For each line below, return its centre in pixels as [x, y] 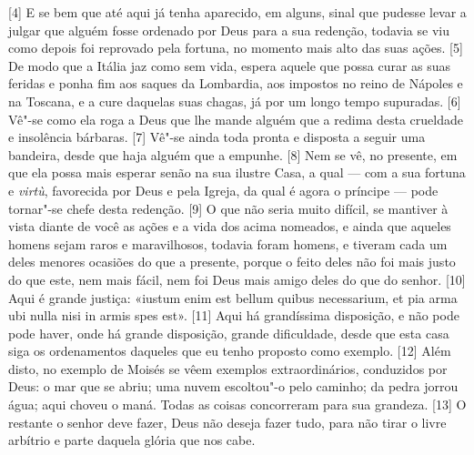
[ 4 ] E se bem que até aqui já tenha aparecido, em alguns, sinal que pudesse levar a [237, 12]
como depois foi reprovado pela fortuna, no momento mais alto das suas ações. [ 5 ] [236, 48]
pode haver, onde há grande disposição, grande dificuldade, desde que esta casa [229, 333]
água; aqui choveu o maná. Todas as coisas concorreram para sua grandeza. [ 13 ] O [237, 404]
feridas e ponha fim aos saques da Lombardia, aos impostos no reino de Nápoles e [236, 83]
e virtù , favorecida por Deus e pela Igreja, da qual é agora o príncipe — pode [223, 190]
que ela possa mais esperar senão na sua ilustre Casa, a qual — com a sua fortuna [237, 172]
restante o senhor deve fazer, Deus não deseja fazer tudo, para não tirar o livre [227, 422]
